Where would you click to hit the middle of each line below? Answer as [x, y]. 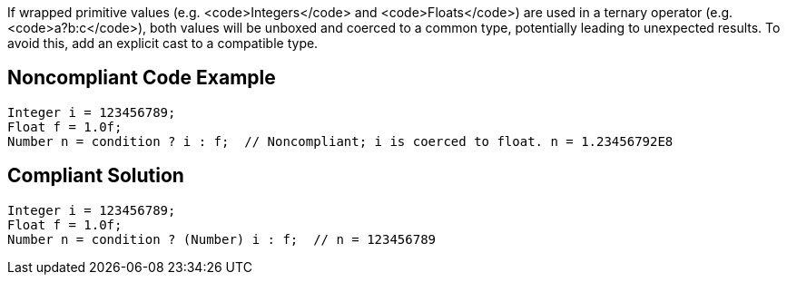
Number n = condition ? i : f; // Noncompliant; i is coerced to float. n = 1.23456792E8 [340, 141]
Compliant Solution [96, 176]
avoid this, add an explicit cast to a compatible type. [163, 43]
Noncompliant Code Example [142, 78]
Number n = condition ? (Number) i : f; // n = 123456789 [222, 239]
